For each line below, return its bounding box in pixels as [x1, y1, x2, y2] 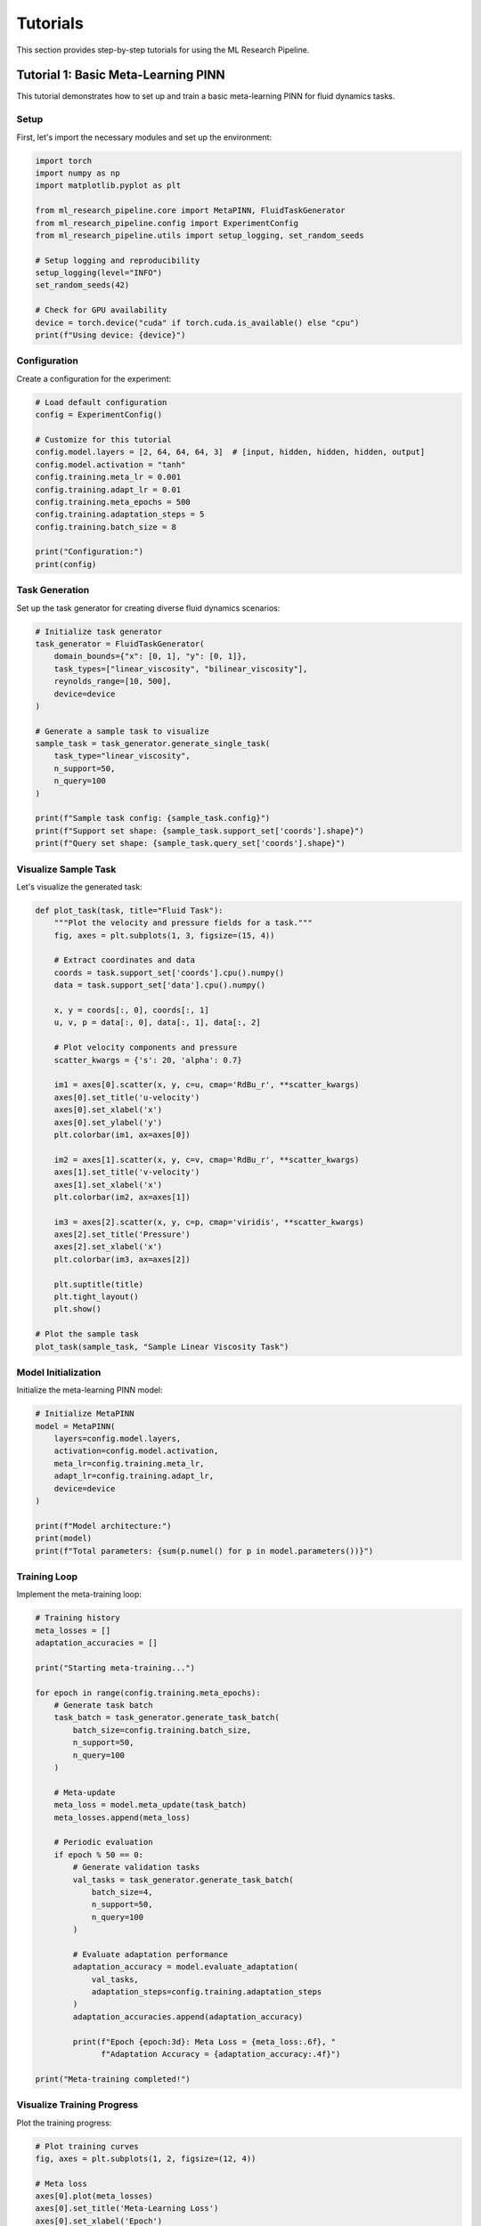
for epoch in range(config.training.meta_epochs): [35, 1687, 262, 1698]
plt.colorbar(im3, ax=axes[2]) [53, 1254, 191, 1264]
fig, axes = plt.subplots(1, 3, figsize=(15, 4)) [53, 930, 275, 940]
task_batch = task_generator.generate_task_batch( [53, 1712, 280, 1723]
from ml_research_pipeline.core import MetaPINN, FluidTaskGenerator [35, 206, 346, 215]
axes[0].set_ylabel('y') [53, 1117, 163, 1127]
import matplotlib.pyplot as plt [35, 181, 182, 191]
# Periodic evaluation [53, 1837, 153, 1848]
